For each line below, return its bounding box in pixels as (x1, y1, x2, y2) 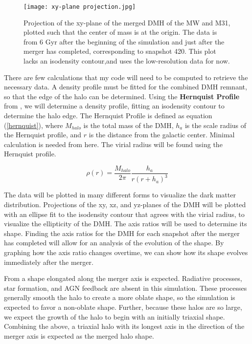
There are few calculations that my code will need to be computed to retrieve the (4, 72, 248, 82)
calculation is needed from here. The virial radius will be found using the (4, 139, 223, 149)
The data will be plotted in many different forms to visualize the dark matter (4, 190, 236, 200)
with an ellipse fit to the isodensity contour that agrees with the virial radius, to (4, 209, 245, 219)
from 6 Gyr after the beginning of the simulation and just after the (23, 36, 225, 46)
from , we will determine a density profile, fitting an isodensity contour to (4, 101, 225, 111)
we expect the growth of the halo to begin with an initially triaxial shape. (4, 311, 225, 322)
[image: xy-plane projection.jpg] (23, 3, 136, 10)
